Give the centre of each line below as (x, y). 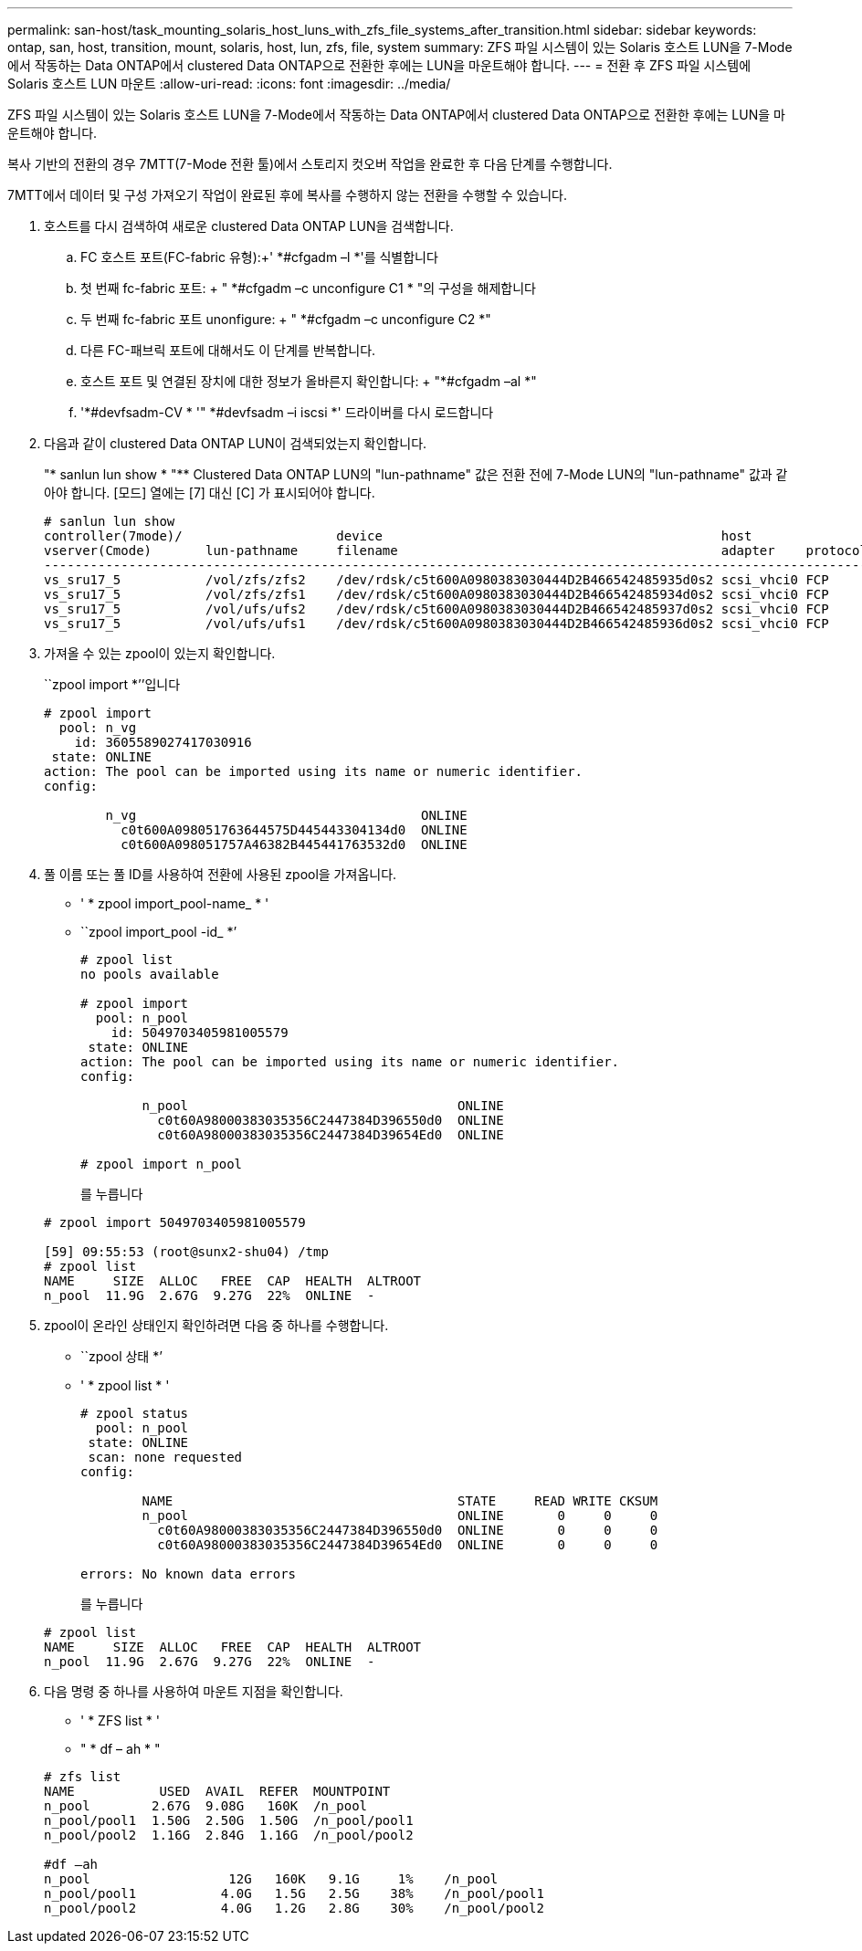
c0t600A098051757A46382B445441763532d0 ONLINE (294, 844)
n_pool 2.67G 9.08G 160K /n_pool (206, 1806)
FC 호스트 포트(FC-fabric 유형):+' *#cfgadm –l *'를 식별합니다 (259, 257)
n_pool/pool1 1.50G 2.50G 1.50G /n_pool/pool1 (229, 1820)
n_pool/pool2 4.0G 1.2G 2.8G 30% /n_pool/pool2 (294, 1908)
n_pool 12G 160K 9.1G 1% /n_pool (271, 1879)
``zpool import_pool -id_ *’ (159, 932)
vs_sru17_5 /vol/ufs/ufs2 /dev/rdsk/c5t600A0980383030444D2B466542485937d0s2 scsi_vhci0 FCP (436, 609)
